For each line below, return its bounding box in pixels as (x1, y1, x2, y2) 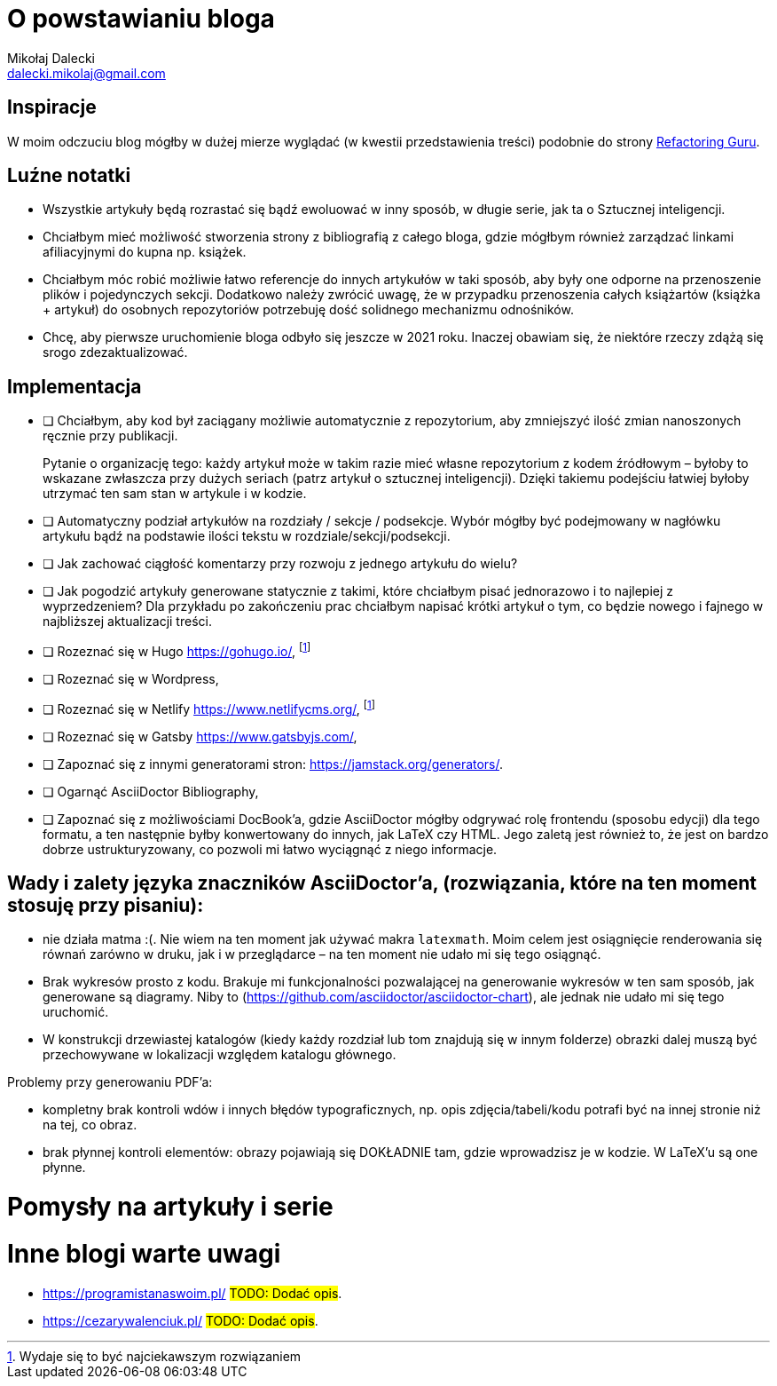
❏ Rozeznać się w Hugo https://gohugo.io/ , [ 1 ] (43, 641, 311, 659)
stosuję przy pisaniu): (7, 894, 204, 917)
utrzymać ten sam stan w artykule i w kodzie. (43, 486, 307, 502)
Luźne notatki (7, 164, 131, 187)
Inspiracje (7, 96, 97, 119)
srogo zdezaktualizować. (43, 345, 188, 360)
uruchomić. (43, 1004, 109, 1020)
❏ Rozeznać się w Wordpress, (43, 670, 219, 686)
